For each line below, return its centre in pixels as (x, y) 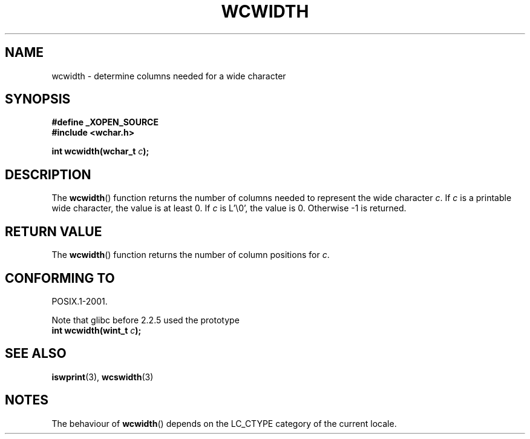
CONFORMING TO (60, 278)
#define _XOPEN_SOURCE (105, 122)
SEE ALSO (36, 354)
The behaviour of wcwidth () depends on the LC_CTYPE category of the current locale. (224, 423)
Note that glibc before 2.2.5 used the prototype (146, 320)
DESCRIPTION (48, 174)
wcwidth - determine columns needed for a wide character (169, 76)
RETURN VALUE (54, 231)
